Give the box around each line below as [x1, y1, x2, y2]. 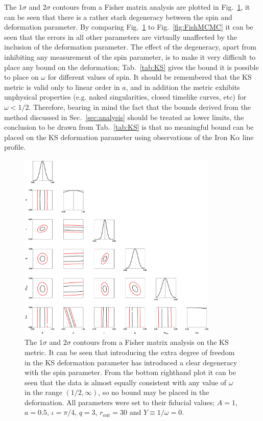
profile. [4, 142, 26, 152]
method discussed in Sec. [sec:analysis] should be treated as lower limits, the [4, 111, 244, 122]
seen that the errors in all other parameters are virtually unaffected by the [4, 31, 237, 42]
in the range [25, 387, 62, 397]
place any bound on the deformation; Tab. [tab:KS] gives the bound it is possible [4, 61, 259, 72]
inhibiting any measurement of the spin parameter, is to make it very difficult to [4, 51, 256, 62]
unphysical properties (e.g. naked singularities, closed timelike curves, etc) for [4, 91, 247, 102]
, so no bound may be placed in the [98, 387, 209, 397]
